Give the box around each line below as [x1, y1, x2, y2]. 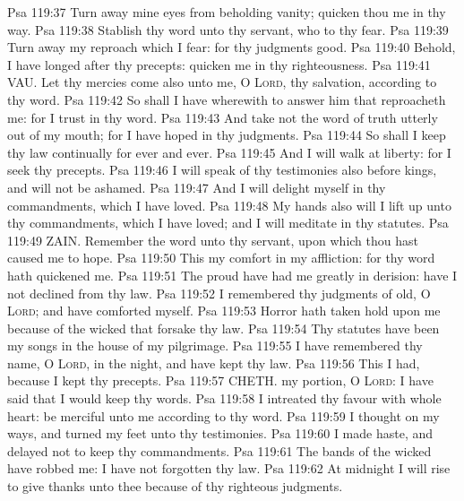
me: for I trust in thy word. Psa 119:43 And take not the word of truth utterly [7, 108, 438, 126]
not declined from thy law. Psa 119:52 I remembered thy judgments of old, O [7, 283, 431, 302]
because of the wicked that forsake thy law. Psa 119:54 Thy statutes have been [7, 318, 440, 337]
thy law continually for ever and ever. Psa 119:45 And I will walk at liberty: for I [7, 143, 451, 161]
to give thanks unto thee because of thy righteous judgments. [7, 477, 343, 496]
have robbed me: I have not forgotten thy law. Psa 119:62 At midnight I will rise [7, 459, 451, 478]
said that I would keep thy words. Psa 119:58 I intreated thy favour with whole [7, 389, 442, 408]
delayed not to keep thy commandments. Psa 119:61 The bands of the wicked [7, 441, 432, 460]
